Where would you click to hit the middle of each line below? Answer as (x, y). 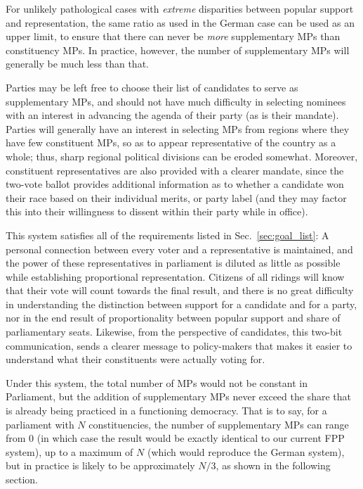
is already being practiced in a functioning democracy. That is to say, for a (166, 411)
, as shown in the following (273, 465)
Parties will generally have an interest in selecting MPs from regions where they (178, 128)
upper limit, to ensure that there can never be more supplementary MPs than (173, 36)
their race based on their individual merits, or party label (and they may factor (176, 197)
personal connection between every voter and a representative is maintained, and (179, 249)
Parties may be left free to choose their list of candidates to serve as (152, 87)
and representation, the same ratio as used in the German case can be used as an (180, 22)
